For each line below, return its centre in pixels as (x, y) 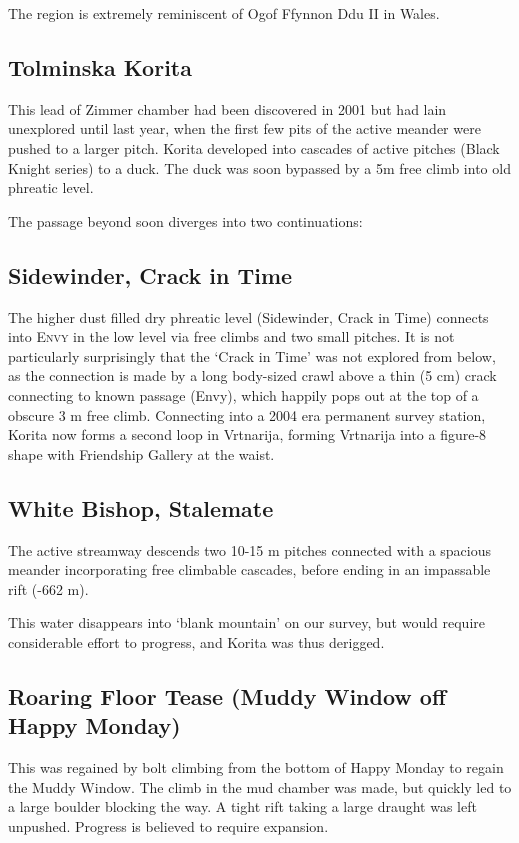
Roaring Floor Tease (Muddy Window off (227, 695)
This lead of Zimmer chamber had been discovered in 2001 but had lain (227, 108)
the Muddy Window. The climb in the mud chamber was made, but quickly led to (260, 786)
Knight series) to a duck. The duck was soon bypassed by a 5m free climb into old (259, 167)
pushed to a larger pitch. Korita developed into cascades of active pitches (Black (254, 147)
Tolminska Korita (100, 66)
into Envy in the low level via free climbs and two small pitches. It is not (231, 336)
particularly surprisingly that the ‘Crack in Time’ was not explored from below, (252, 355)
